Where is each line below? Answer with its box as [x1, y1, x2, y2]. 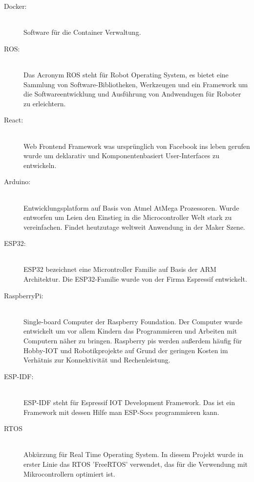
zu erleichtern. [23, 98, 66, 108]
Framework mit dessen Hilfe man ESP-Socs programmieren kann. [23, 407, 219, 417]
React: [4, 115, 23, 125]
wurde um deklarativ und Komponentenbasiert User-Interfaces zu [23, 150, 219, 161]
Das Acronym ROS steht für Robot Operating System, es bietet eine [23, 69, 229, 79]
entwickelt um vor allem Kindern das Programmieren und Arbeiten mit [23, 326, 237, 336]
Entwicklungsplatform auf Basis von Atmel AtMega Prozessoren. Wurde [23, 202, 239, 213]
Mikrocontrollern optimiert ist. [23, 468, 115, 479]
